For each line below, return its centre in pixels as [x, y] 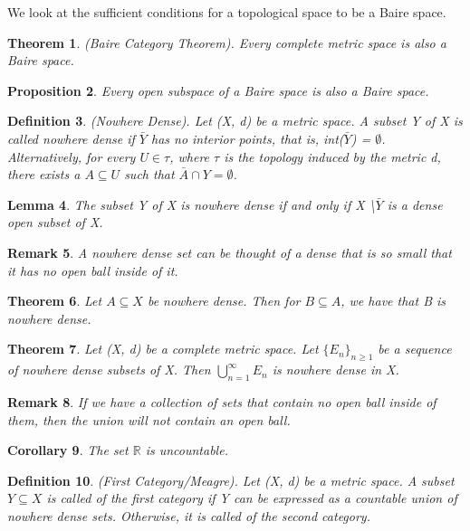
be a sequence [415, 349]
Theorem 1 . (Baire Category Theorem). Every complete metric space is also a [227, 42]
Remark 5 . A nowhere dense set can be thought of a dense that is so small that [230, 252]
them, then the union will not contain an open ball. [149, 419]
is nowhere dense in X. [336, 370]
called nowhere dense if [71, 138]
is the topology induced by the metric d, [332, 156]
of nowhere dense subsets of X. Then [109, 370]
